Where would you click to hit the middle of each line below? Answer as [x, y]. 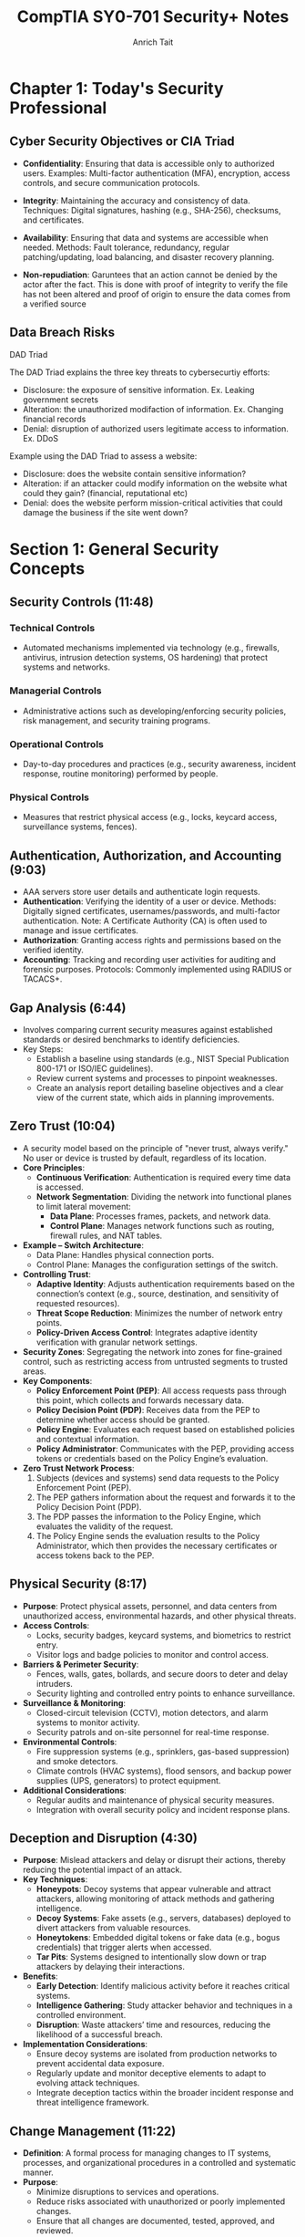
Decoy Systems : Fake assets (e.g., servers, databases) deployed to [163, 1919]
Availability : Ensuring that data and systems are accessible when [145, 237]
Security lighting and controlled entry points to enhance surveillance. [166, 1693]
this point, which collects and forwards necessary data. [140, 1400]
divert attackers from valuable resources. [113, 1928]
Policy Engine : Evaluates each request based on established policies [166, 1429]
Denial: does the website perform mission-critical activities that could [153, 503]
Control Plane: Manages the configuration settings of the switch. [157, 1264]
